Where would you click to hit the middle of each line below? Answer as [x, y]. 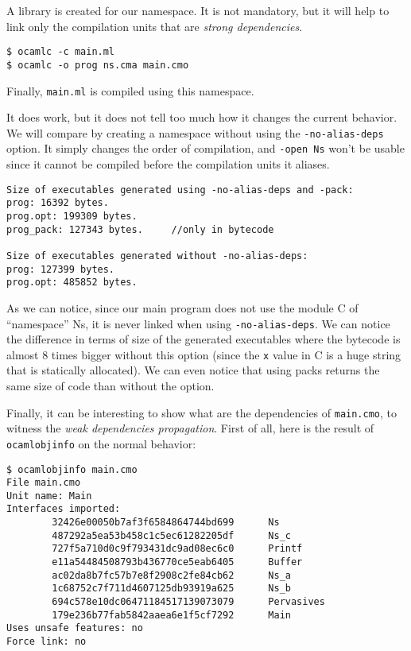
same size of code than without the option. [111, 386]
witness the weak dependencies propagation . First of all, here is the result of [190, 428]
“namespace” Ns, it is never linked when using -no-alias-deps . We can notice [198, 323]
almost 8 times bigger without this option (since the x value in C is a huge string [204, 354]
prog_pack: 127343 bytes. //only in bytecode [140, 229]
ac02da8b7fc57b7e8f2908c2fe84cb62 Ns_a [171, 575]
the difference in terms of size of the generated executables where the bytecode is [204, 339]
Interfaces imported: [64, 509]
